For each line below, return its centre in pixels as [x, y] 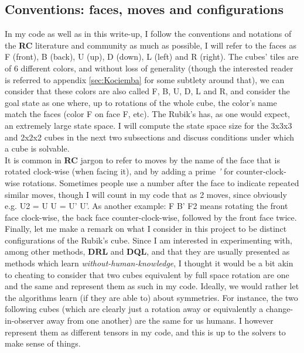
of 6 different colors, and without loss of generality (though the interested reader [149, 68]
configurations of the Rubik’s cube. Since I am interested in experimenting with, [148, 240]
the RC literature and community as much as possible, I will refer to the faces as [151, 45]
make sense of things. [43, 343]
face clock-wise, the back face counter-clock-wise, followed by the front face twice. [151, 217]
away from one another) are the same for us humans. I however [160, 321]
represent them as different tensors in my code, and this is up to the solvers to [145, 332]
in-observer [25, 321]
